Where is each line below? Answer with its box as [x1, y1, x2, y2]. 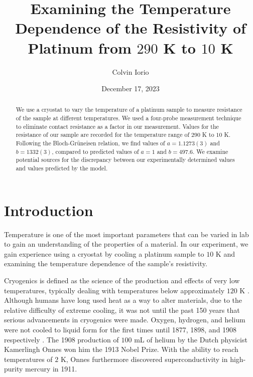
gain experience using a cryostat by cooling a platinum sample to [4, 248, 204, 259]
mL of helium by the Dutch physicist [134, 334, 247, 344]
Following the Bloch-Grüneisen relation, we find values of [16, 139, 165, 147]
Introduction [4, 200, 93, 220]
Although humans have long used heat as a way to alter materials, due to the [4, 295, 242, 305]
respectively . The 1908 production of [4, 334, 119, 344]
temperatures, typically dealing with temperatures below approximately [4, 285, 225, 295]
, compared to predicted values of [52, 147, 139, 155]
